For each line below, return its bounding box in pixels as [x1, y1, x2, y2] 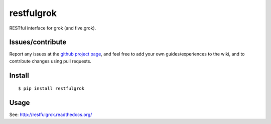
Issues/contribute [9, 38, 67, 46]
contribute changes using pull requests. [9, 58, 91, 64]
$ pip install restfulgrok [18, 85, 85, 91]
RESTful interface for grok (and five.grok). [9, 25, 96, 31]
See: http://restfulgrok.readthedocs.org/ [9, 111, 92, 117]
